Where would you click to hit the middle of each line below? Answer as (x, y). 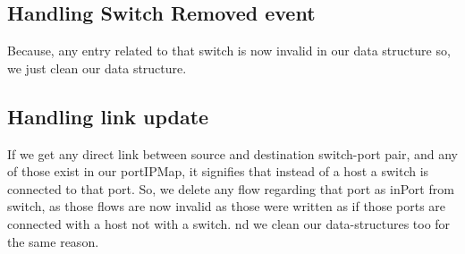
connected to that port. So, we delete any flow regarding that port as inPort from (231, 188)
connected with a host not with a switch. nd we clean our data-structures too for (229, 223)
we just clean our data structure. (97, 68)
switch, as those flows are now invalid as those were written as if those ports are (227, 206)
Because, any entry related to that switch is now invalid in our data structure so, (229, 51)
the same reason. (53, 241)
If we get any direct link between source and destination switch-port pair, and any (232, 153)
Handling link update (108, 116)
